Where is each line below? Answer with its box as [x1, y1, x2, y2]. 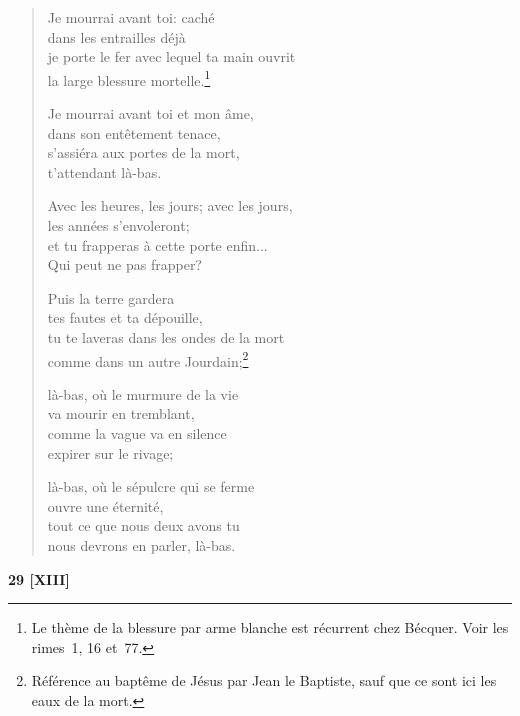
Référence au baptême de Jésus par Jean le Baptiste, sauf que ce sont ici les [31, 670, 497, 691]
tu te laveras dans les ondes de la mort [47, 326, 285, 347]
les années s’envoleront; [47, 215, 190, 235]
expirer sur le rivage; [47, 442, 174, 463]
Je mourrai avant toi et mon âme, [47, 103, 254, 124]
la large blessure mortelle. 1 [47, 66, 211, 90]
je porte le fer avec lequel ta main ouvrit [47, 46, 296, 67]
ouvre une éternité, [47, 495, 164, 516]
